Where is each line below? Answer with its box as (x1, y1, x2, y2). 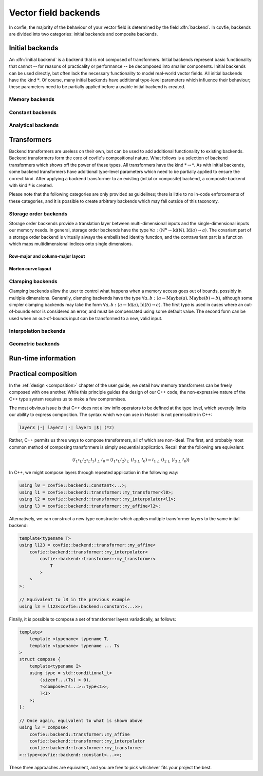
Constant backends (9, 109, 57, 115)
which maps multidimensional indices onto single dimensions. (9, 241, 133, 247)
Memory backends (9, 96, 55, 103)
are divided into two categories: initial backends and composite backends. (9, 31, 158, 37)
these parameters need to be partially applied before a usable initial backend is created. (9, 84, 186, 90)
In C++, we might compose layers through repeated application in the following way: (9, 470, 179, 475)
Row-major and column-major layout (9, 253, 85, 259)
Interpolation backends (9, 327, 66, 334)
